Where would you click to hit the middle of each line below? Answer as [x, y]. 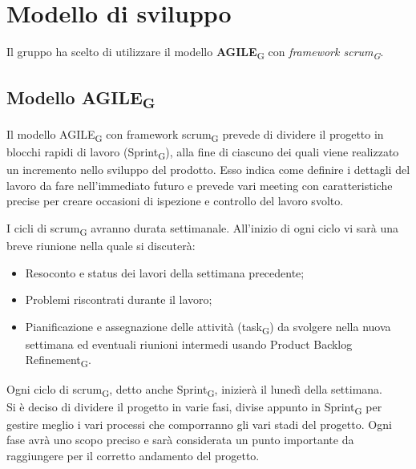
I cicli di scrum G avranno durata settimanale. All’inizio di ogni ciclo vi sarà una [203, 228]
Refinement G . [58, 361]
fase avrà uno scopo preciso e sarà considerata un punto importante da [180, 440]
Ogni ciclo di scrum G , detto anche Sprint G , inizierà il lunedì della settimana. [194, 390]
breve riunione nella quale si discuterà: [101, 245]
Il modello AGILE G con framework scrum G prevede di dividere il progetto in [195, 135]
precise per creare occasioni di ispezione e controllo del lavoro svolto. [175, 201]
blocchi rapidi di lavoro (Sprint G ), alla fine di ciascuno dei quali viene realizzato [203, 152]
